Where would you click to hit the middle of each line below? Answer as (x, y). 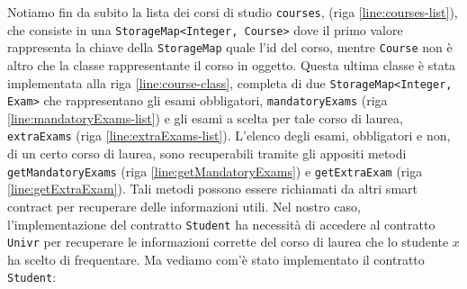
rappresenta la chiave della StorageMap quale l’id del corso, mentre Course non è (230, 47)
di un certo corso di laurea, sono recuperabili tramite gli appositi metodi (207, 154)
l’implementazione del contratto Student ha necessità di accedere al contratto (221, 224)
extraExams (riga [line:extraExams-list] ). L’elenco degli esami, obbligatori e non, (229, 135)
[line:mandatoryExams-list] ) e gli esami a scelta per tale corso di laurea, (205, 117)
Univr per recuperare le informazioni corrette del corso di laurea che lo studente (228, 242)
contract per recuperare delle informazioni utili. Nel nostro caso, (184, 206)
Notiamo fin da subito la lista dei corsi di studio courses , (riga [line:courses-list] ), (233, 12)
